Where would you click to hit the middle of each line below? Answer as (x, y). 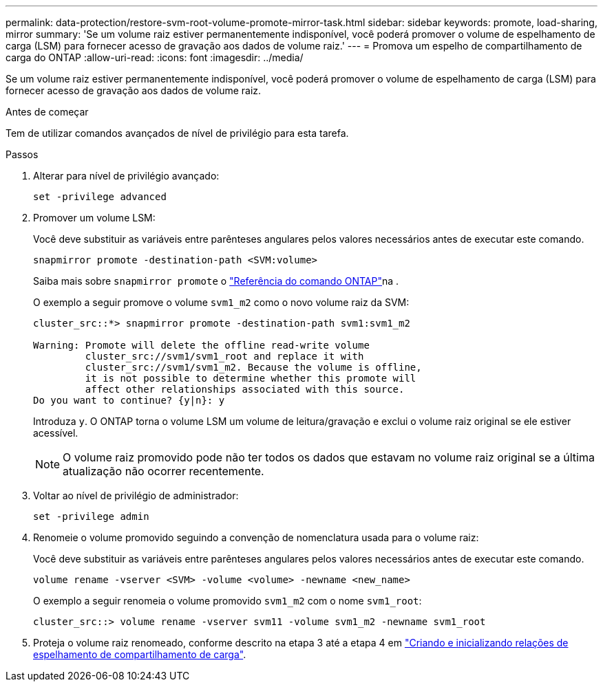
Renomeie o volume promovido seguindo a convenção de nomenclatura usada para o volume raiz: (256, 537)
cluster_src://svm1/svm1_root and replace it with (224, 356)
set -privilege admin (91, 516)
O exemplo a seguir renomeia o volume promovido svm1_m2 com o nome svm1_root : (228, 601)
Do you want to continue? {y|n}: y (129, 400)
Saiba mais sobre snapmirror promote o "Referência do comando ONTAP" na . (216, 281)
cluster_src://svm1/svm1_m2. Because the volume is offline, (253, 367)
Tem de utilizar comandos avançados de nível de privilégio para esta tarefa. (177, 133)
